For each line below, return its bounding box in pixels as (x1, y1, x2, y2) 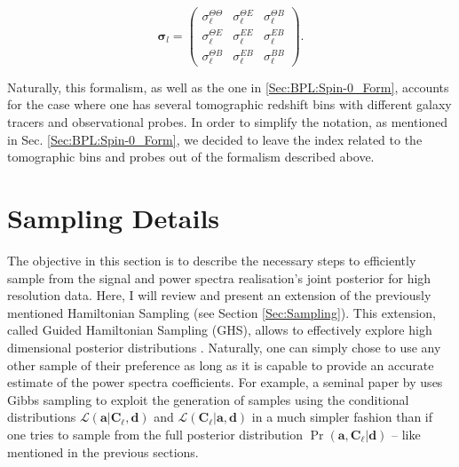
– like (392, 424, 421, 443)
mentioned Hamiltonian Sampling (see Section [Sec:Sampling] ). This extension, (7, 303, 436, 321)
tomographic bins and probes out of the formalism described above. (7, 147, 375, 166)
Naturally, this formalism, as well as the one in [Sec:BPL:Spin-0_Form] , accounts (7, 77, 449, 96)
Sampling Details (7, 200, 220, 236)
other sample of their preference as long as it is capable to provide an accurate (7, 355, 434, 374)
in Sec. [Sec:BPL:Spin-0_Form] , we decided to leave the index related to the (7, 130, 423, 148)
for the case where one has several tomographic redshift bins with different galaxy (7, 95, 452, 114)
